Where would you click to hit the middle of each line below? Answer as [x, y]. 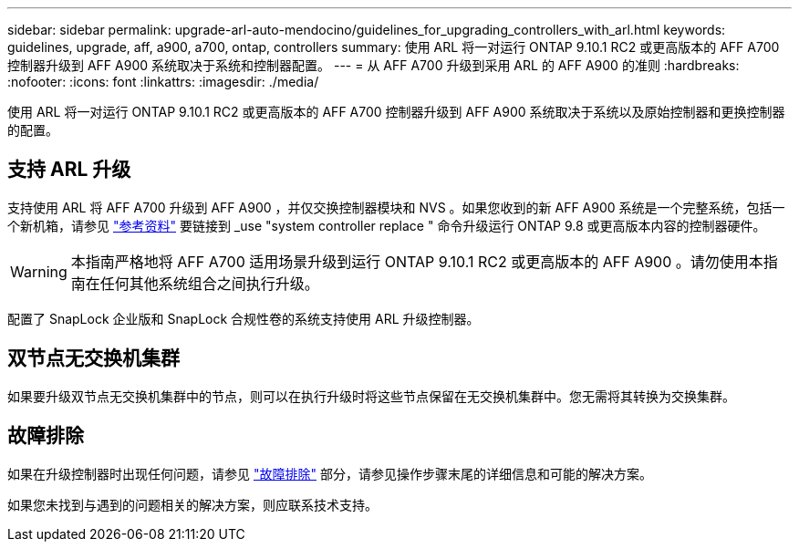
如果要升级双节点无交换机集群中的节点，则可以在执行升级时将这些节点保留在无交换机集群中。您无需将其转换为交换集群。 [371, 396]
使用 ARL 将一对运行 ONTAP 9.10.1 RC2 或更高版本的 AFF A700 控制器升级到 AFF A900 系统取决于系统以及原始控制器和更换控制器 [396, 112]
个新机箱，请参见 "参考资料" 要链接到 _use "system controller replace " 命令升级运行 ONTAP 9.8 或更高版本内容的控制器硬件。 [387, 225]
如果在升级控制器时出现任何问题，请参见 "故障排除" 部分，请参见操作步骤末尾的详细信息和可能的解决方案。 [330, 473]
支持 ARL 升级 [69, 170]
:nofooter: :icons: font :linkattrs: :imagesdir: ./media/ [163, 82]
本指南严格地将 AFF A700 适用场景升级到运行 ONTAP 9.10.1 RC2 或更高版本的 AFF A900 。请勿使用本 [417, 261]
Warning [39, 271]
